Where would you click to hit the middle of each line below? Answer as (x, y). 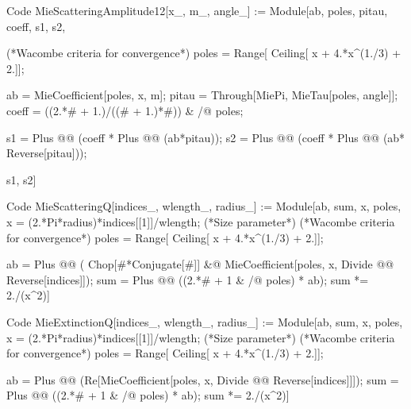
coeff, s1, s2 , (36, 26)
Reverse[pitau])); (47, 153)
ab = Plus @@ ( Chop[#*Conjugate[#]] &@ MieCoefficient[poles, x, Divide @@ (200, 264)
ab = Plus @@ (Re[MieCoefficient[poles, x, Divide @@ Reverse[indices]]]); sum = (203, 379)
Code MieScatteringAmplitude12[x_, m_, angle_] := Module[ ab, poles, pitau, (197, 10)
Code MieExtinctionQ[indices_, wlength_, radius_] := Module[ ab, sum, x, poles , (205, 321)
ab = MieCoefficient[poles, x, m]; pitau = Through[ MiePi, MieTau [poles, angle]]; (202, 95)
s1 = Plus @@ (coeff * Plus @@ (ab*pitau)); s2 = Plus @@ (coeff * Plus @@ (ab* (206, 137)
